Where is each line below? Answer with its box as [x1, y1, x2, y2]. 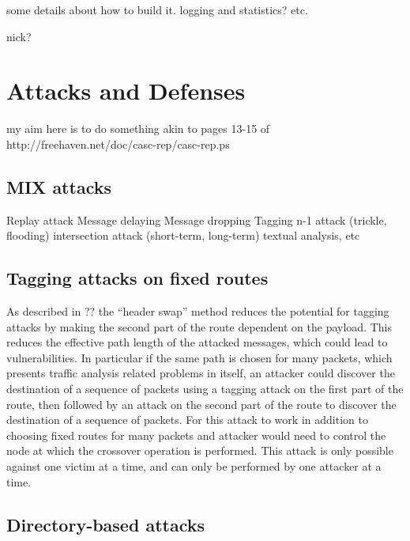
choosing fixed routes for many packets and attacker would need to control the [6, 426, 386, 443]
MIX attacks [6, 174, 111, 199]
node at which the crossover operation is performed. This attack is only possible [6, 442, 393, 459]
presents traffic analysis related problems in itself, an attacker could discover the [6, 365, 395, 381]
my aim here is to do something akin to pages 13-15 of [6, 120, 270, 137]
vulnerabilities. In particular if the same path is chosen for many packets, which [6, 349, 393, 365]
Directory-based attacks [6, 512, 205, 536]
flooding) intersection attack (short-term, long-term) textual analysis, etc [6, 227, 360, 244]
